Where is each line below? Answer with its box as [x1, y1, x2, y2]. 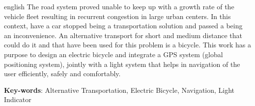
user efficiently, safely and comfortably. [4, 68, 121, 79]
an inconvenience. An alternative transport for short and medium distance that [4, 30, 243, 40]
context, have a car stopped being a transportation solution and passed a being [4, 21, 243, 31]
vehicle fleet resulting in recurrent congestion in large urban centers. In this [4, 11, 231, 21]
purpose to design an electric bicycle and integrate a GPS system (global [4, 49, 223, 59]
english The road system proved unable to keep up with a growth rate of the [4, 1, 234, 11]
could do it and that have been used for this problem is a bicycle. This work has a [4, 40, 251, 50]
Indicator [4, 94, 31, 105]
